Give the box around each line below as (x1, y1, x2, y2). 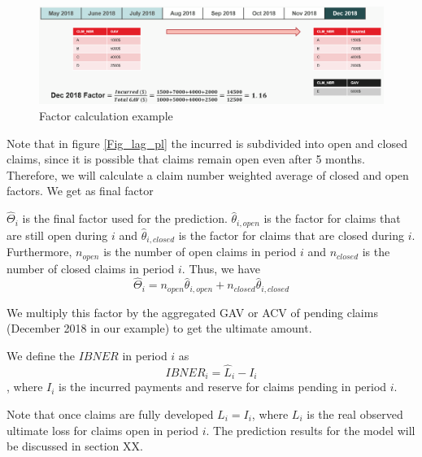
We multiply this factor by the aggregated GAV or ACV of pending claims (7, 303, 378, 320)
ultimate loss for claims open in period (7, 421, 198, 438)
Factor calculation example (39, 107, 173, 124)
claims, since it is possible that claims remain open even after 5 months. (7, 150, 365, 168)
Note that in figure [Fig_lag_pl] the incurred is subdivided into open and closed (7, 134, 407, 151)
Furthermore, (7, 243, 72, 260)
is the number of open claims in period (103, 243, 297, 260)
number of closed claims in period (7, 259, 175, 276)
